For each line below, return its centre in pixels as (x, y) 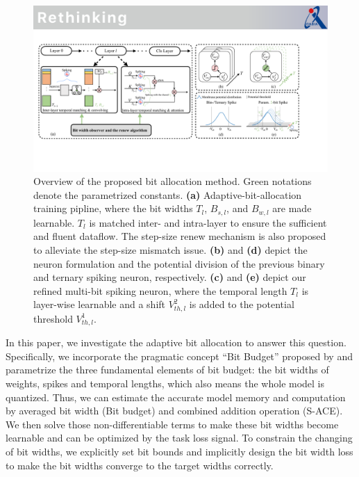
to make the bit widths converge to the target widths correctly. (140, 465)
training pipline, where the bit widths (113, 208)
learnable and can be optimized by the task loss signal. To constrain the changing (179, 438)
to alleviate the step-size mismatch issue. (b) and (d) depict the (170, 249)
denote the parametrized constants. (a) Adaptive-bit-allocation (168, 194)
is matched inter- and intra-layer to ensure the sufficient (208, 222)
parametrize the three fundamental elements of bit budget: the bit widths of (167, 370)
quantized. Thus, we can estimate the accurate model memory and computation (176, 397)
